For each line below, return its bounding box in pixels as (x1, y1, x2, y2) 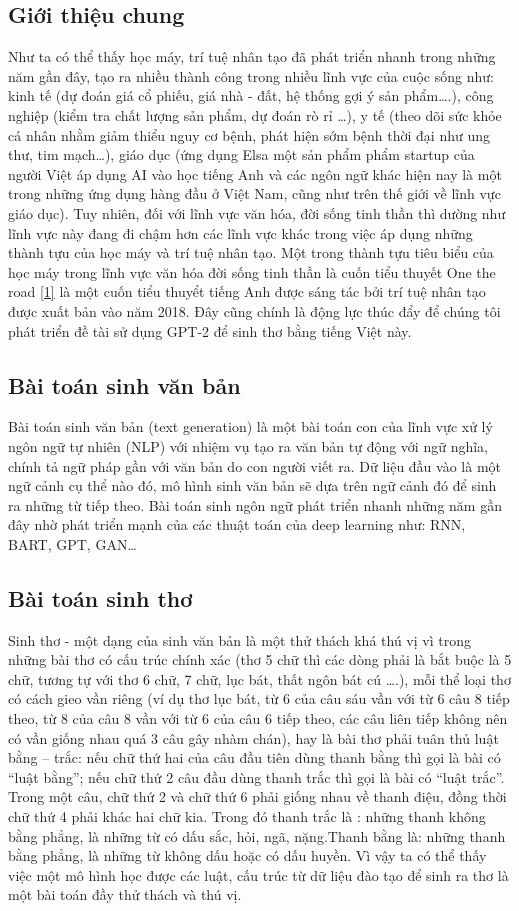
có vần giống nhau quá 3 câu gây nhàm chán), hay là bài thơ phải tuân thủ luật (8, 727, 499, 748)
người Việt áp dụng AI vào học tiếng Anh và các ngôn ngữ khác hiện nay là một (8, 163, 502, 184)
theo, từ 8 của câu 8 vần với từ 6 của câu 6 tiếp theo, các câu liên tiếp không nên (8, 708, 508, 729)
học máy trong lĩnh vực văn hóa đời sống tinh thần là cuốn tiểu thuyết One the (8, 261, 496, 282)
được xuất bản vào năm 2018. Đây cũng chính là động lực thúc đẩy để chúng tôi (8, 300, 501, 321)
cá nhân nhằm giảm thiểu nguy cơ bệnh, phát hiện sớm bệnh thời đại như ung (8, 124, 490, 145)
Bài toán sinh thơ (8, 582, 193, 613)
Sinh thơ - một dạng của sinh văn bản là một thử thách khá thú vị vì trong (8, 629, 471, 650)
